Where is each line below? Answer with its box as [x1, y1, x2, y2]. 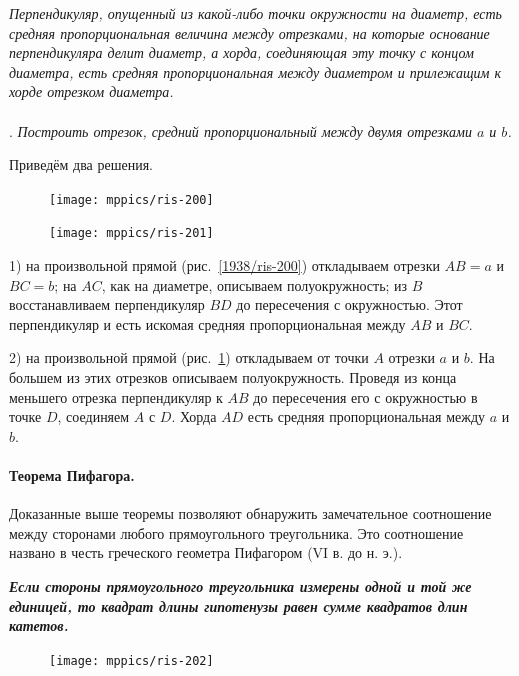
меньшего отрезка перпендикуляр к [9, 386, 223, 407]
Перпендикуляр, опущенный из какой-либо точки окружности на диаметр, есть [9, 3, 502, 23]
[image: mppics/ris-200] [49, 192, 214, 207]
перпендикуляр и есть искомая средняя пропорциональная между [9, 313, 406, 334]
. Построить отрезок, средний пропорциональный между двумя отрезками [9, 120, 472, 141]
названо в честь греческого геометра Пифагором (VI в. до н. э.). [9, 542, 403, 563]
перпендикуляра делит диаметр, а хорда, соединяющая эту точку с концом [9, 42, 474, 63]
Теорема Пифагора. [9, 465, 135, 485]
